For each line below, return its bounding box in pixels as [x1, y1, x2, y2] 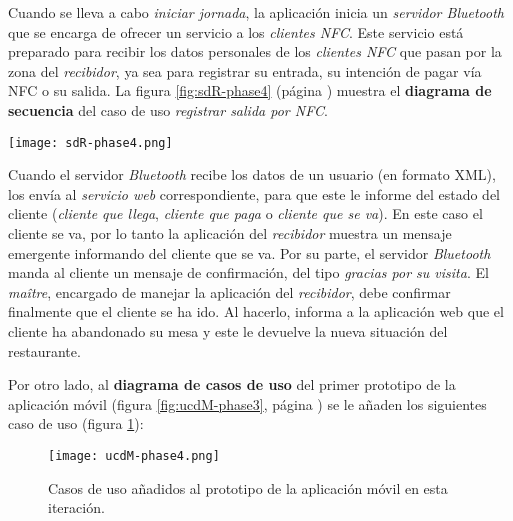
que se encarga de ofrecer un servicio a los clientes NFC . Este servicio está [8, 21, 464, 42]
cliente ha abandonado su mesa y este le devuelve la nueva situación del [8, 320, 448, 341]
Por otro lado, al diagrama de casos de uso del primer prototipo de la [8, 374, 456, 395]
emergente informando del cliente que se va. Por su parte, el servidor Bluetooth [8, 242, 491, 263]
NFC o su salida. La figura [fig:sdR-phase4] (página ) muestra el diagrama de [8, 80, 492, 101]
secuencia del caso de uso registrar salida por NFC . [8, 99, 328, 120]
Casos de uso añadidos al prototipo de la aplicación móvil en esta [48, 477, 448, 498]
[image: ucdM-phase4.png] [48, 448, 220, 463]
